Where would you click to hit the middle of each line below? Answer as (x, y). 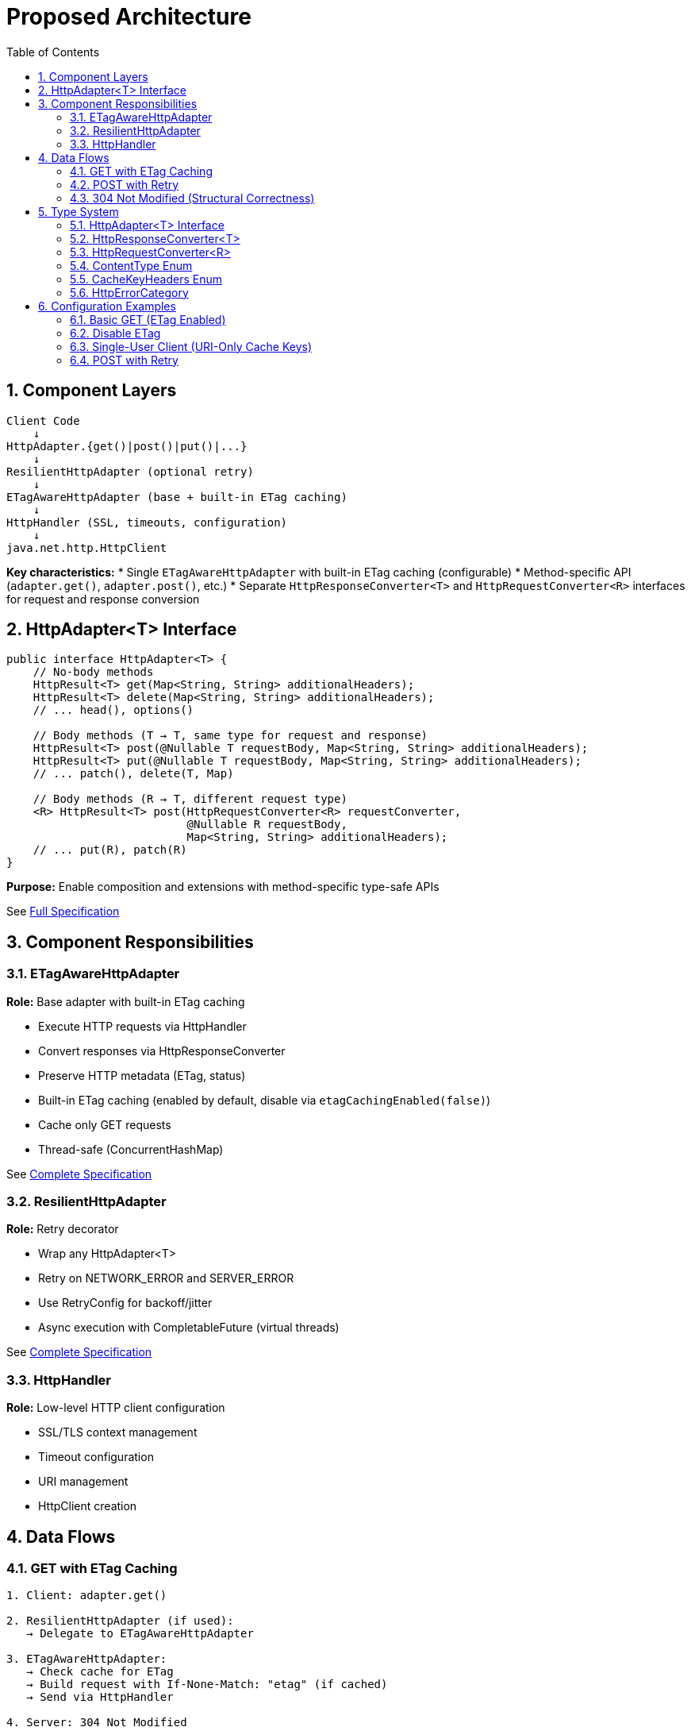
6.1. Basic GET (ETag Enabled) (148, 319)
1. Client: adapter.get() (87, 1596)
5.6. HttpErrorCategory (129, 292)
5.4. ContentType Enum (131, 265)
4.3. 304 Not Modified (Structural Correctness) (192, 198)
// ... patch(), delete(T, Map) (133, 774)
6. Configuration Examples (107, 306)
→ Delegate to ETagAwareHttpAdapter (140, 1634)
